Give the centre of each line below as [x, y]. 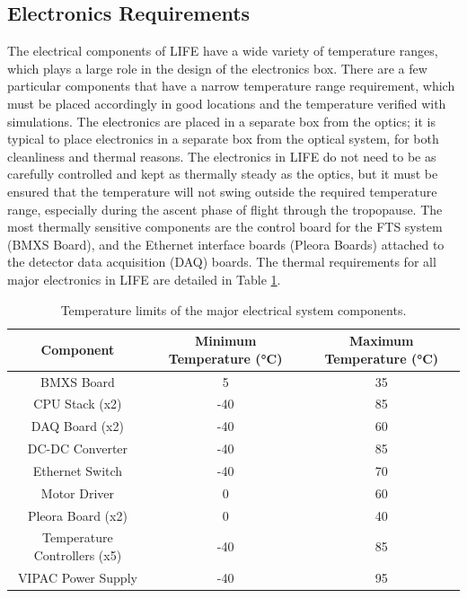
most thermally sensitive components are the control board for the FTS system [225, 227]
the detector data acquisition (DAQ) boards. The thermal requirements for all [222, 262]
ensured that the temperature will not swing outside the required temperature [222, 191]
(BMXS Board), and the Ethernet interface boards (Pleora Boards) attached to [226, 244]
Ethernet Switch [78, 470]
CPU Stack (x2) [78, 404]
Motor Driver [78, 492]
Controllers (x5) [78, 555]
